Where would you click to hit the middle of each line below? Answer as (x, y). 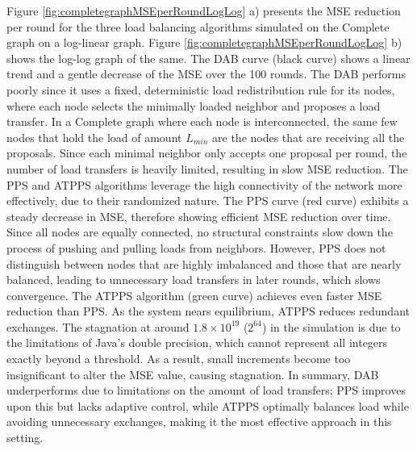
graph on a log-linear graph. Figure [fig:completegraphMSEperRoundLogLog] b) (204, 42)
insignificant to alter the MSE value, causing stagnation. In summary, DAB (193, 374)
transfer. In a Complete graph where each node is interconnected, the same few (202, 121)
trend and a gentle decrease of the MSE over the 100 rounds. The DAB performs (206, 74)
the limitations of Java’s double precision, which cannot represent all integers (197, 342)
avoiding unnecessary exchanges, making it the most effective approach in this (199, 422)
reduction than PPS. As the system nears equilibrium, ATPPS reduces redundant (208, 311)
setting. (25, 438)
